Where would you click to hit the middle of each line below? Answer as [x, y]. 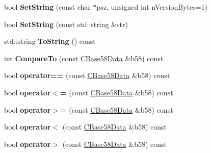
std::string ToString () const [50, 41]
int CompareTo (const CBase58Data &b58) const [84, 58]
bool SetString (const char [47, 7]
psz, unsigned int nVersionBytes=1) [152, 7]
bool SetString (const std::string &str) [66, 24]
